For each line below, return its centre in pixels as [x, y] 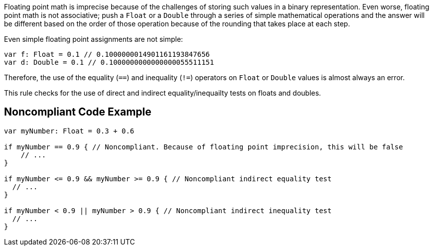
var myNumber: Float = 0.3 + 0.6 [69, 131]
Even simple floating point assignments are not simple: [94, 39]
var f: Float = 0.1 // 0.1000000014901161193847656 [107, 54]
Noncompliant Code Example [78, 112]
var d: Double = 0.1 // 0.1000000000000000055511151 [109, 62]
